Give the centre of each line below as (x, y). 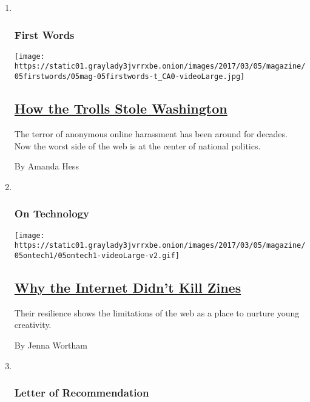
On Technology (52, 213)
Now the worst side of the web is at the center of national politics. (137, 145)
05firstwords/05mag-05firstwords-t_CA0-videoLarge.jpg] (130, 77)
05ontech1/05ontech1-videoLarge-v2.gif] (97, 255)
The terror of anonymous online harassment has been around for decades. (151, 133)
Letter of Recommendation (82, 393)
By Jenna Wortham (51, 345)
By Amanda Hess (46, 166)
